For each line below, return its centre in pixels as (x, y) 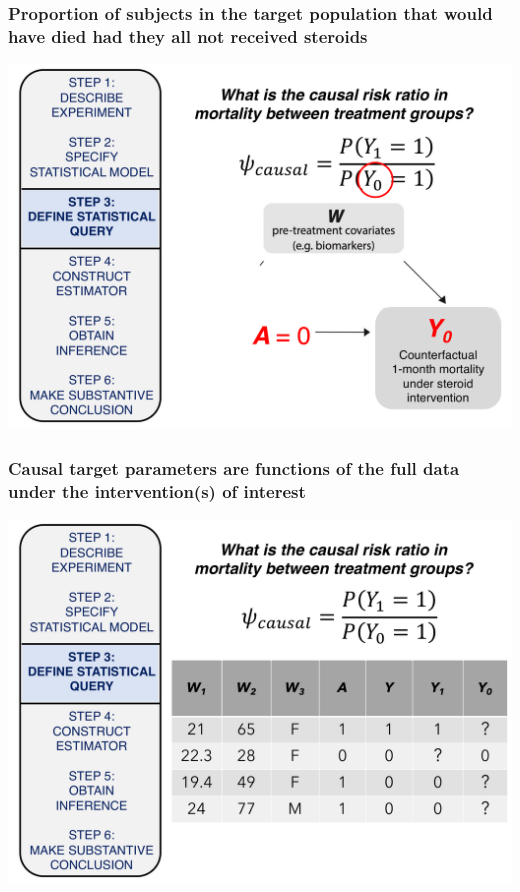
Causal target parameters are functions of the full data (234, 467)
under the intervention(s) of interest (157, 490)
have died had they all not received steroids (188, 35)
